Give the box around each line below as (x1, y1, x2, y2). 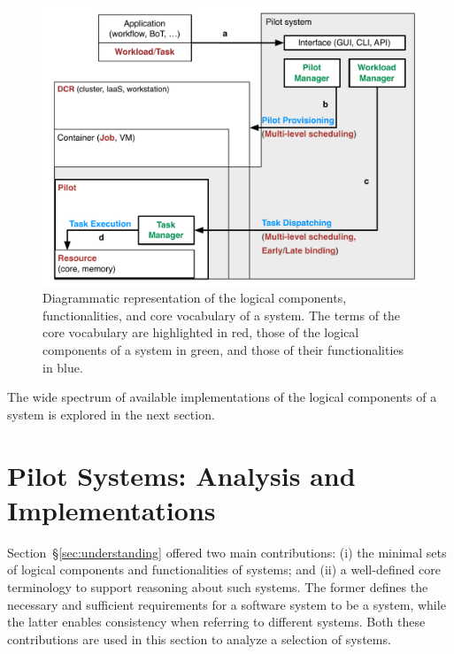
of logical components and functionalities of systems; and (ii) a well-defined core (7, 560, 442, 579)
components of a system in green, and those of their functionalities (42, 341, 404, 359)
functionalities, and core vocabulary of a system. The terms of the (42, 305, 401, 324)
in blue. (42, 358, 83, 376)
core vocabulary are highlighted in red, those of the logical (42, 323, 359, 342)
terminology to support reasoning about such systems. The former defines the (7, 577, 428, 596)
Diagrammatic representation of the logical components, (42, 289, 347, 307)
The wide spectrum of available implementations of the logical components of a (7, 388, 437, 406)
